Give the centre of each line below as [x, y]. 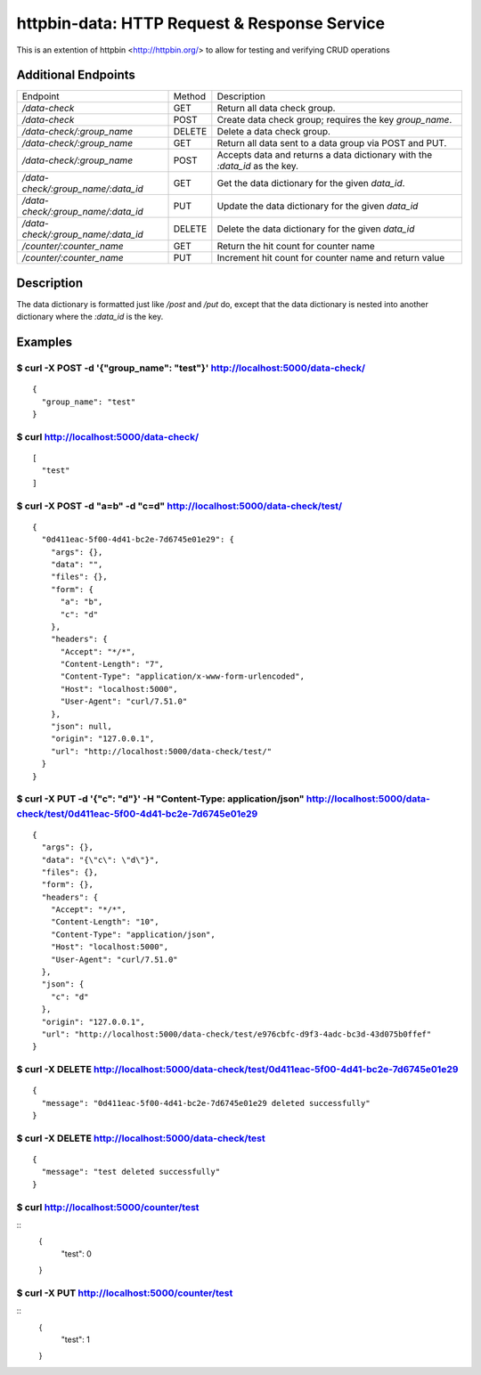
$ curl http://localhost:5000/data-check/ [108, 436]
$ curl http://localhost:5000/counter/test [108, 1207]
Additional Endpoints [76, 75]
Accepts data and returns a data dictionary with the [325, 155]
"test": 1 [76, 1339]
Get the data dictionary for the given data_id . [311, 183]
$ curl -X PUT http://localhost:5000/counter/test [125, 1293]
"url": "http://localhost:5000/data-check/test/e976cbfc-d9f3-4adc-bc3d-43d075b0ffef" [236, 1034]
